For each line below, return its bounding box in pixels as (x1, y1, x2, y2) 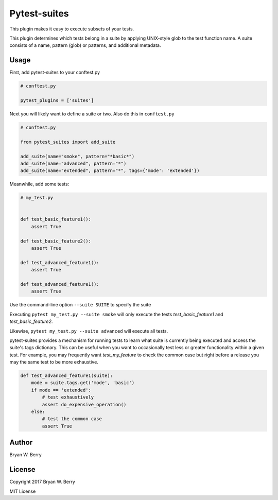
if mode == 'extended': (31, 387, 91, 393)
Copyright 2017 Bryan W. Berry (9, 479, 75, 485)
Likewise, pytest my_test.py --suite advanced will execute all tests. (9, 327, 168, 334)
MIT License (9, 488, 36, 494)
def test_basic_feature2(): (20, 238, 91, 244)
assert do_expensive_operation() (42, 402, 127, 407)
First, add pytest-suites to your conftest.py (9, 70, 100, 76)
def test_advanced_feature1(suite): (20, 373, 113, 378)
